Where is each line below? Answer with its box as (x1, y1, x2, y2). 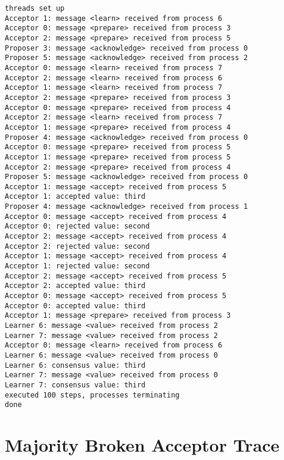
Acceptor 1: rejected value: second (5, 262, 150, 271)
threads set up (5, 4, 65, 12)
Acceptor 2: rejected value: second (5, 242, 150, 251)
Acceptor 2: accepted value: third (5, 281, 146, 290)
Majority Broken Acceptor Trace (5, 433, 280, 457)
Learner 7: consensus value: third (5, 380, 146, 389)
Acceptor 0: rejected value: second (5, 222, 150, 231)
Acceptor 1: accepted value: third (5, 192, 146, 201)
